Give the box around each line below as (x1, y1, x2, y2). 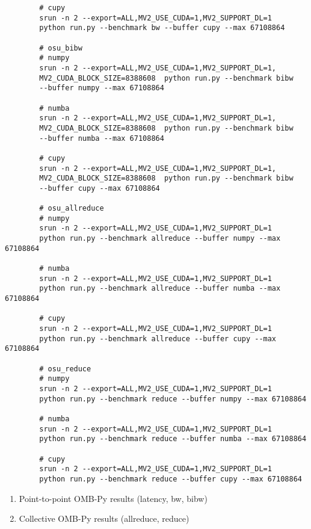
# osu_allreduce (39, 204, 104, 213)
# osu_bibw (39, 43, 82, 52)
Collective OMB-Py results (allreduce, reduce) (19, 512, 189, 525)
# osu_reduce (39, 364, 91, 373)
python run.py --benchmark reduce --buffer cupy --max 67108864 (39, 474, 302, 483)
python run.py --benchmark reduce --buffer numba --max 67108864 (39, 435, 307, 444)
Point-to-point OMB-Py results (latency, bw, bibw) (19, 492, 208, 504)
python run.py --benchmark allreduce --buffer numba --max (39, 284, 281, 293)
